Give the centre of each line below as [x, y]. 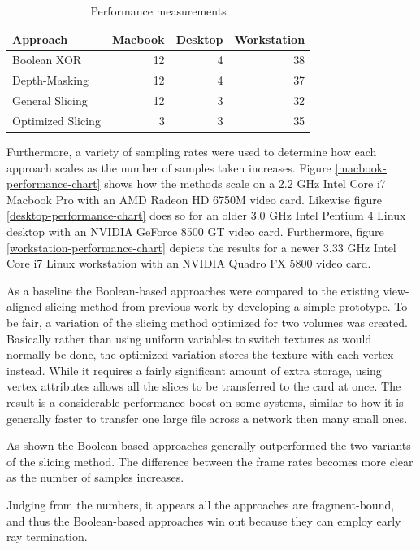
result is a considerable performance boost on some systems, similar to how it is [205, 402]
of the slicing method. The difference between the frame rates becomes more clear [210, 461]
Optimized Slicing [56, 120]
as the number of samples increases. [95, 477]
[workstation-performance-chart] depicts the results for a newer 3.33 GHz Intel [201, 247]
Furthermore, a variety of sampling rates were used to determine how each [192, 152]
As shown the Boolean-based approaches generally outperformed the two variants [209, 445]
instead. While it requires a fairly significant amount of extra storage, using [194, 370]
